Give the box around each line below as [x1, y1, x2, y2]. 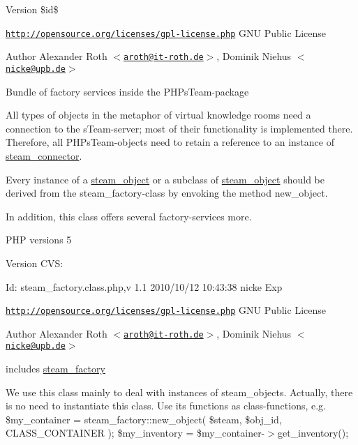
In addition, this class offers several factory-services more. [6, 209, 252, 223]
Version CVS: [6, 255, 64, 270]
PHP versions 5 [6, 232, 72, 247]
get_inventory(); [277, 425, 349, 440]
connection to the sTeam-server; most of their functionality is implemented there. [6, 121, 353, 135]
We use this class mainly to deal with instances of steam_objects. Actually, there [6, 384, 353, 399]
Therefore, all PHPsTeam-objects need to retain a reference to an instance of [6, 135, 334, 149]
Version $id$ [6, 2, 59, 16]
